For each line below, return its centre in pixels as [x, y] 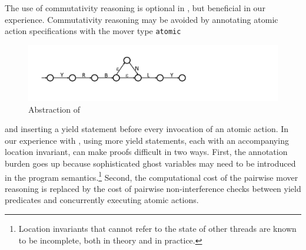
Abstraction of [54, 109]
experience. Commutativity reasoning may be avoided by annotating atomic [142, 19]
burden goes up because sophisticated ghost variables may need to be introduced [150, 163]
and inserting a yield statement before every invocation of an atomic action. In [147, 129]
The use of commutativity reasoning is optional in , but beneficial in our [135, 8]
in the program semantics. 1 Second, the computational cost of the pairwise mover [152, 176]
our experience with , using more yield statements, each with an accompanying [147, 140]
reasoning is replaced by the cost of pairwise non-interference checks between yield [153, 188]
